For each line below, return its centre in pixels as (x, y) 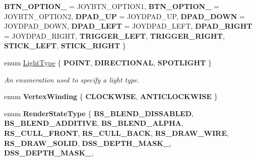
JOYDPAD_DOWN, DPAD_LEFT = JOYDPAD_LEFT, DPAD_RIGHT (128, 26)
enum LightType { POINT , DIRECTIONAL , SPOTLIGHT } (108, 62)
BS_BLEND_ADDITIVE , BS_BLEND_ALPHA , (94, 123)
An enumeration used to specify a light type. (72, 79)
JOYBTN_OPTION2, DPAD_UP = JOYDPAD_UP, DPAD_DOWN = (124, 16)
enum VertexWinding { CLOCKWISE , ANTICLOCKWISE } (111, 96)
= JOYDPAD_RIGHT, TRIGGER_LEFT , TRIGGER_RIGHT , (114, 35)
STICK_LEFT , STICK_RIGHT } (65, 46)
